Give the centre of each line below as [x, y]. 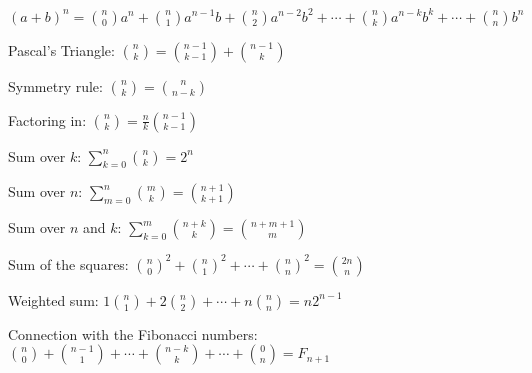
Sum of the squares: [68, 263]
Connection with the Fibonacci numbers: [133, 333]
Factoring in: [47, 119]
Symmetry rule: [55, 85]
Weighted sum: [53, 299]
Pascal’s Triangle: [61, 49]
